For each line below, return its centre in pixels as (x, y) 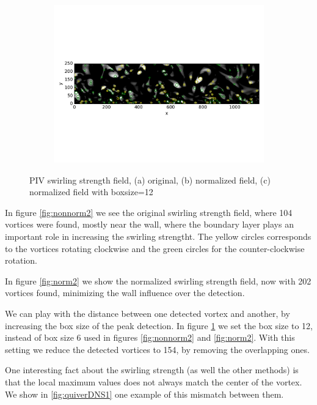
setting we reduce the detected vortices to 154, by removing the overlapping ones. (157, 349)
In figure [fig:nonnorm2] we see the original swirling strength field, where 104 (149, 212)
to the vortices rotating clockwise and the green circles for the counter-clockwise (155, 248)
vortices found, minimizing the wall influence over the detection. (125, 293)
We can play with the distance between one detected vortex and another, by (148, 313)
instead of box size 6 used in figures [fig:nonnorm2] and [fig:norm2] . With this (150, 337)
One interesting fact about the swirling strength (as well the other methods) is (152, 370)
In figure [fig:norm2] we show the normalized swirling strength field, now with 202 (158, 281)
